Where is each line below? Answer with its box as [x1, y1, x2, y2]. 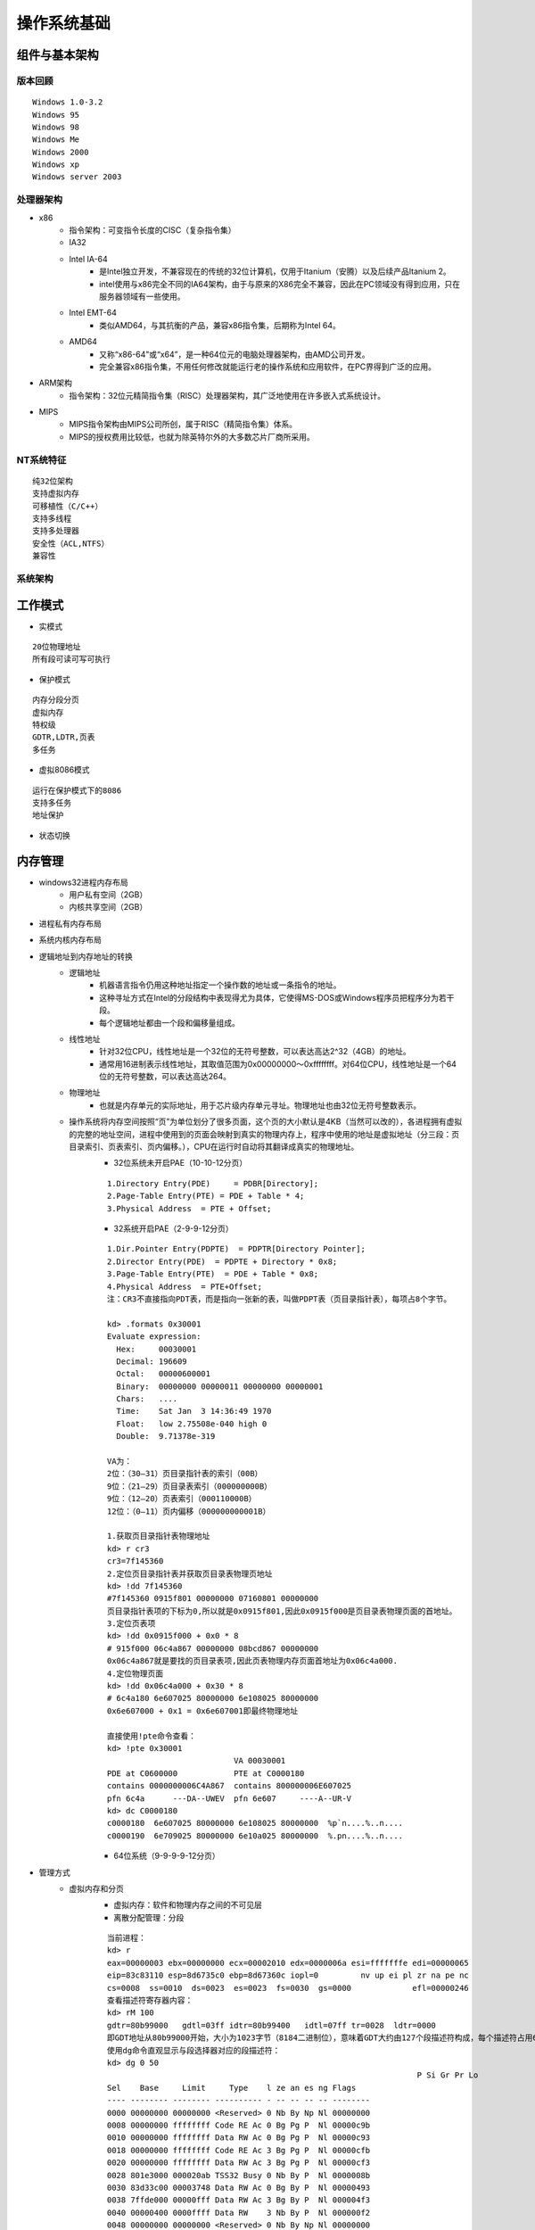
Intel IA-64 [69, 253, 109, 264]
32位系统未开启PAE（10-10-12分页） [113, 1158, 248, 1169]
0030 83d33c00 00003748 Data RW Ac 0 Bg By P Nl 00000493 [107, 2182, 371, 2193]
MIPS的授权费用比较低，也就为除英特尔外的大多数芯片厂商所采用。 [69, 431, 316, 442]
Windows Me [32, 135, 80, 145]
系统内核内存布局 [38, 935, 102, 946]
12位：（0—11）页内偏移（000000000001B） [107, 1506, 271, 1516]
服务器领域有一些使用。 [99, 291, 185, 301]
